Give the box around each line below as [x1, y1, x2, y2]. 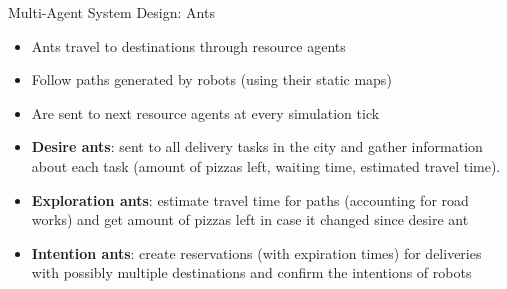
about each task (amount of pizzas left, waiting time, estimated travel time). [31, 155, 501, 176]
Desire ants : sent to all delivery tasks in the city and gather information [31, 136, 483, 157]
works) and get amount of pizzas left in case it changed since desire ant [31, 209, 469, 230]
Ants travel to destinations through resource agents [31, 35, 346, 56]
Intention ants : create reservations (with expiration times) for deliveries [31, 242, 482, 263]
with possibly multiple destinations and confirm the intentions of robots [31, 262, 472, 283]
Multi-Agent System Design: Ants [8, 2, 215, 22]
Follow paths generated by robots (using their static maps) [31, 69, 392, 90]
